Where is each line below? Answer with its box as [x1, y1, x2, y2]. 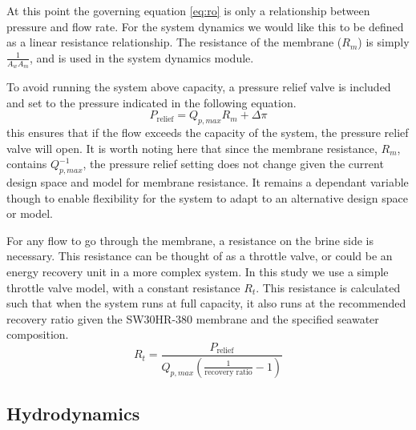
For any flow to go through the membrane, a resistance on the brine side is [6, 231, 374, 248]
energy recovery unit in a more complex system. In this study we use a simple [6, 263, 389, 279]
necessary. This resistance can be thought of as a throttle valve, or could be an [6, 247, 393, 264]
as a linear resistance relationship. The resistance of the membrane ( [6, 34, 342, 50]
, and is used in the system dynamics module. [29, 49, 254, 66]
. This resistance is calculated [256, 279, 401, 295]
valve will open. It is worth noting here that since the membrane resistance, [6, 139, 378, 156]
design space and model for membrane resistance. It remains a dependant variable [6, 173, 409, 190]
